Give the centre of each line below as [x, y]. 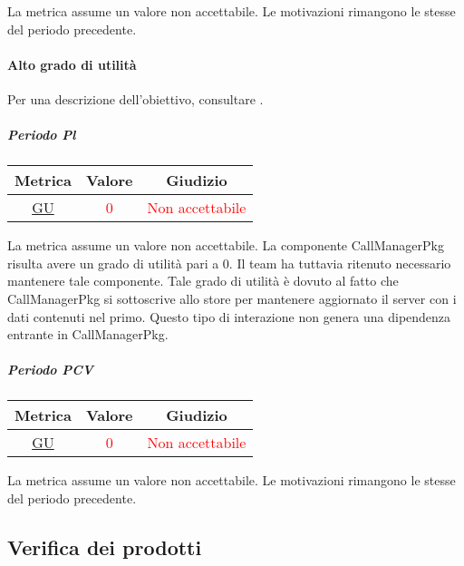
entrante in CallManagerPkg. [88, 334]
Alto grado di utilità [72, 64]
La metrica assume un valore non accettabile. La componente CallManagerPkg [226, 245]
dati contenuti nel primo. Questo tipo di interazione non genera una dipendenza [229, 316]
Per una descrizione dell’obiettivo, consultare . [135, 98]
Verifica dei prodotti [105, 546]
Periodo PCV [50, 370]
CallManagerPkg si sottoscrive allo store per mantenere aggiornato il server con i [232, 298]
